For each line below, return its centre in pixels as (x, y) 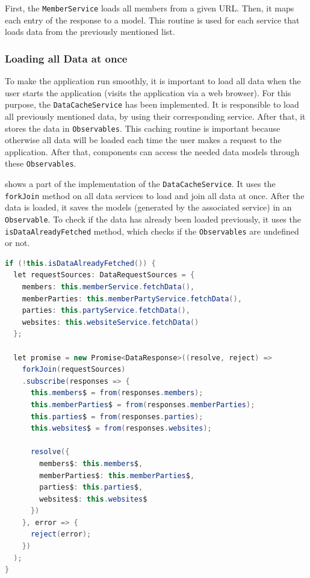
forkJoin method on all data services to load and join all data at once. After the (155, 195)
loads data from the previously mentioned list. (90, 32)
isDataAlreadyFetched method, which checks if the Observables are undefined (152, 231)
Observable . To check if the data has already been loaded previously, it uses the (153, 219)
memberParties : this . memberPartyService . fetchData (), (132, 299)
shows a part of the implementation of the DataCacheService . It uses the (140, 183)
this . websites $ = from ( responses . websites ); (121, 429)
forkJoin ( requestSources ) (74, 370)
